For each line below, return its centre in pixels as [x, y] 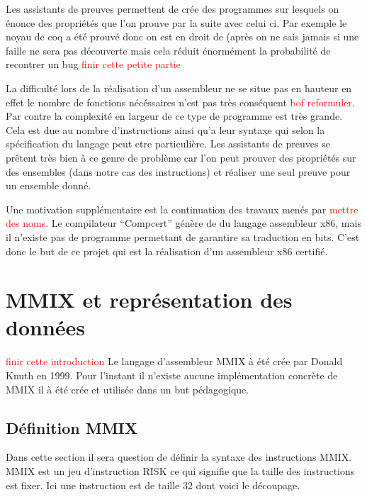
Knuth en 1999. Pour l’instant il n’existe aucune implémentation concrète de [172, 375]
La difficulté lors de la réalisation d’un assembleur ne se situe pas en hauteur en [179, 88]
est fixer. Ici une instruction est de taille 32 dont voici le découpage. [153, 485]
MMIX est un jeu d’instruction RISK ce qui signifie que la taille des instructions [180, 470]
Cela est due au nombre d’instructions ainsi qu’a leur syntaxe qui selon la [165, 129]
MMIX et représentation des [149, 300]
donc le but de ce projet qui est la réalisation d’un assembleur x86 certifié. [167, 251]
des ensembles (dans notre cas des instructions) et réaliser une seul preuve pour [178, 171]
